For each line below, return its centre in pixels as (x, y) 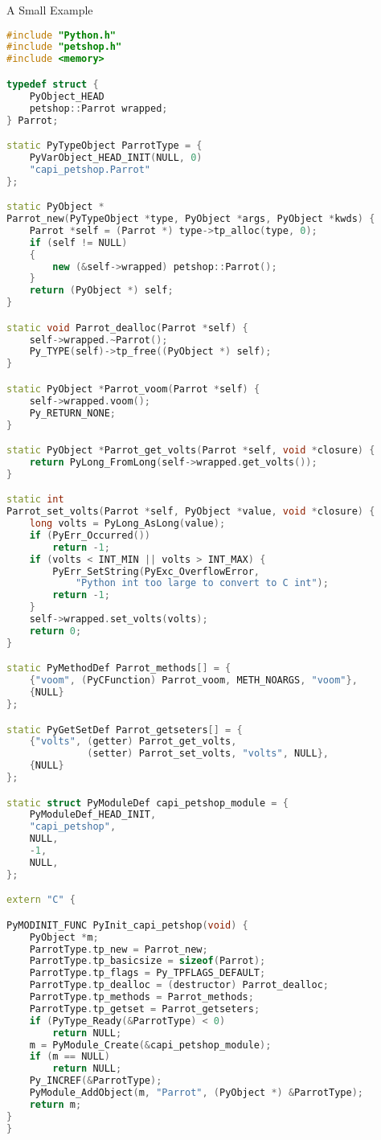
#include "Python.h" (61, 35)
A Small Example (50, 10)
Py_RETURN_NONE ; (73, 413)
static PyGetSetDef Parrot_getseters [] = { (125, 730)
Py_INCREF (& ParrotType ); (96, 1081)
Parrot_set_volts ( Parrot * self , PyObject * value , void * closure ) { (191, 512)
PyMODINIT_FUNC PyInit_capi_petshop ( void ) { (127, 925)
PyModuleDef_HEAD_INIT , (93, 815)
